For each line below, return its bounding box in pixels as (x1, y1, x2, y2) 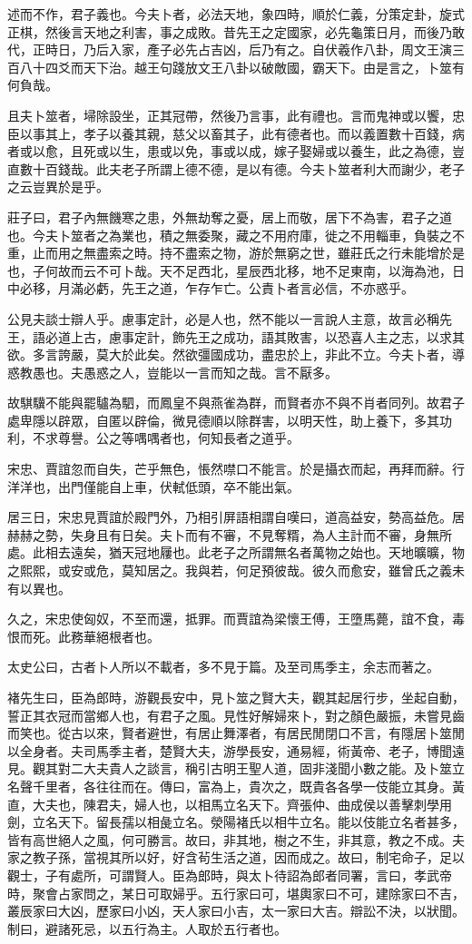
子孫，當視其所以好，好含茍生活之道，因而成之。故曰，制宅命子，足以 (44, 848, 465, 867)
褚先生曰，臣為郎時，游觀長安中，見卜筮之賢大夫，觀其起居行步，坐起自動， (7, 688, 465, 706)
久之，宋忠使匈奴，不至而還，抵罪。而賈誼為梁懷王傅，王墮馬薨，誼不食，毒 (7, 609, 465, 628)
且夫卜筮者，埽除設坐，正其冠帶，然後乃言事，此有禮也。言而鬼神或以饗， (7, 105, 452, 124)
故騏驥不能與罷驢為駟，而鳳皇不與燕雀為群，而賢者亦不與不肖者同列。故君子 (7, 393, 465, 412)
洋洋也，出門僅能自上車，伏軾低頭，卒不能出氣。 (7, 477, 300, 496)
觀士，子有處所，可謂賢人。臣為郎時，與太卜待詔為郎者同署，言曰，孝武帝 (7, 865, 452, 884)
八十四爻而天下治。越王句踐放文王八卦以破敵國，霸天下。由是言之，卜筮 (19, 57, 452, 76)
